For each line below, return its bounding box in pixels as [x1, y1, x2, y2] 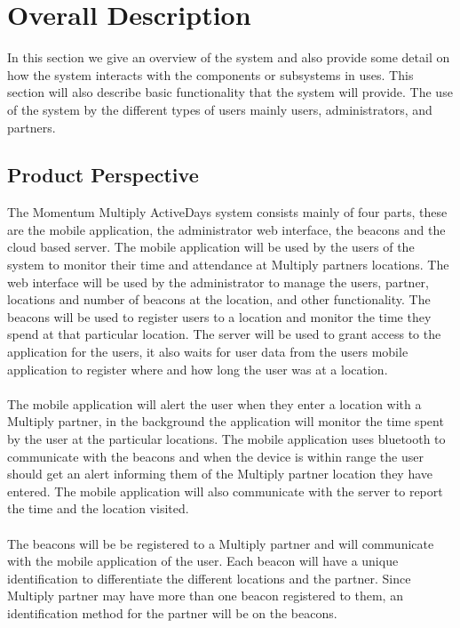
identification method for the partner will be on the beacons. [7, 603, 337, 622]
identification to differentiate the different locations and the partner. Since [7, 568, 411, 587]
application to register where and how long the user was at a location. [7, 359, 388, 378]
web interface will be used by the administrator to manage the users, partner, [7, 272, 429, 291]
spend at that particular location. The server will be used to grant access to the [7, 325, 441, 343]
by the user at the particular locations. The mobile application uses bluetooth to [7, 430, 446, 448]
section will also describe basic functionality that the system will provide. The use [7, 83, 453, 101]
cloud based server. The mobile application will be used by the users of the [7, 238, 415, 256]
